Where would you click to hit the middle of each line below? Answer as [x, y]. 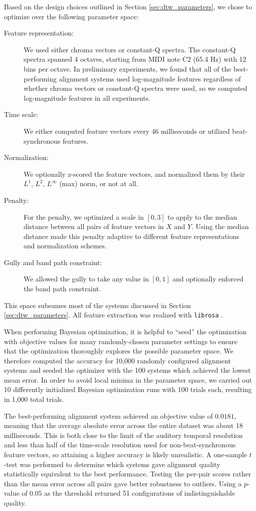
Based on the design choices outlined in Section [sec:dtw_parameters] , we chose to [128, 6]
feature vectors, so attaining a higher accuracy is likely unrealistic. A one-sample [126, 454]
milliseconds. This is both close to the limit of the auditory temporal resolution [124, 435]
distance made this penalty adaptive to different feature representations [131, 236]
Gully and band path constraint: [53, 262]
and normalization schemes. [65, 246]
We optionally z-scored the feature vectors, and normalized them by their [134, 174]
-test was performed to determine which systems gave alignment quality [112, 464]
